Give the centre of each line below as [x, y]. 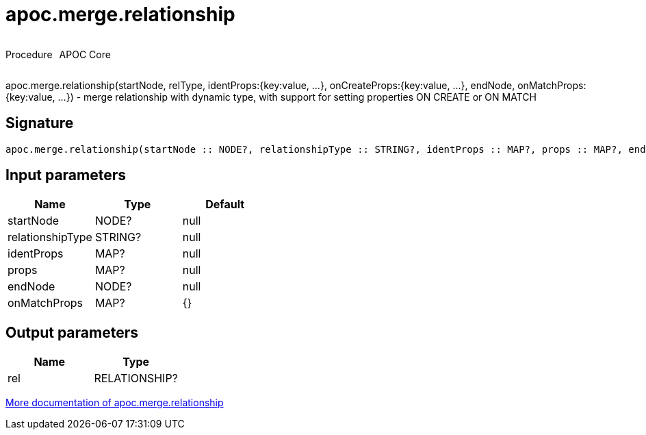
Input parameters [66, 175]
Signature [40, 123]
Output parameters [72, 332]
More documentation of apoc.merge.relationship [115, 403]
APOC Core [85, 54]
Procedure [29, 54]
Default [225, 204]
